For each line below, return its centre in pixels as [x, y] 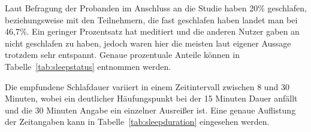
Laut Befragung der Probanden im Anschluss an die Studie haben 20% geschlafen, [156, 8]
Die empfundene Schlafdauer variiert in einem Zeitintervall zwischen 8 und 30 [147, 86]
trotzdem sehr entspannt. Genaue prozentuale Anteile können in [122, 55]
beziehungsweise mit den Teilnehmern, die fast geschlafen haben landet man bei [151, 19]
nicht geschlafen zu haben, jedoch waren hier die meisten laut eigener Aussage [148, 43]
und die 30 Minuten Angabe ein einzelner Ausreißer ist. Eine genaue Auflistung [150, 110]
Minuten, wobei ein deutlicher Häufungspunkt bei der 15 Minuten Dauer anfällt [151, 98]
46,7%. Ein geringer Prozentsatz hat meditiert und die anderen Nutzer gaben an [152, 31]
